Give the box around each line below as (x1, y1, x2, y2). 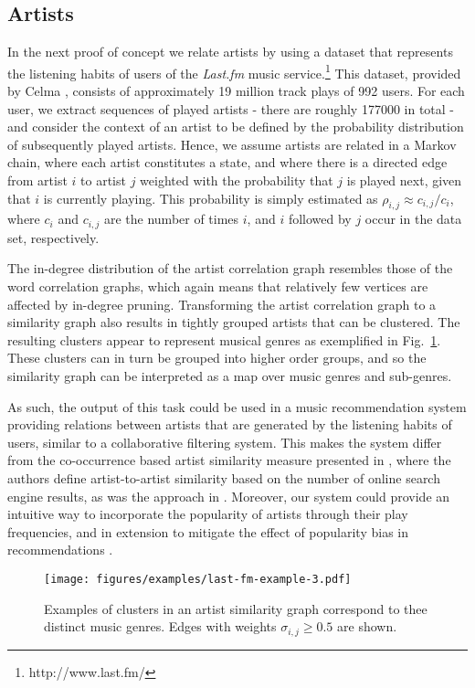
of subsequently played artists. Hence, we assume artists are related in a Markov (7, 134, 457, 153)
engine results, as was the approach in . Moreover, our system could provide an (7, 486, 450, 505)
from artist (7, 171, 68, 190)
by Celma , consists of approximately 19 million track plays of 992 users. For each (7, 81, 465, 101)
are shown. (337, 617, 397, 636)
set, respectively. (7, 228, 100, 247)
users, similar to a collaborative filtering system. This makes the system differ (7, 432, 442, 451)
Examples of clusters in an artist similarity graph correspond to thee (44, 598, 427, 618)
